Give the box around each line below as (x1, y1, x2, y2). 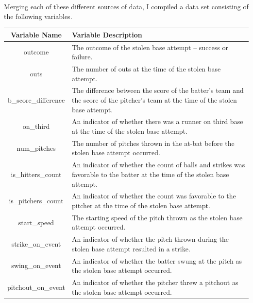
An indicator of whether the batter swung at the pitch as (72, 255, 242, 266)
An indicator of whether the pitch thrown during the (72, 234, 229, 244)
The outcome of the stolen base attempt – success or (72, 42, 228, 52)
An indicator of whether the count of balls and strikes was (72, 160, 245, 170)
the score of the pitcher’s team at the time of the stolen (72, 95, 237, 105)
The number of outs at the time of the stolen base (72, 63, 221, 73)
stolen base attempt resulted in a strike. (72, 243, 190, 253)
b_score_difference (7, 95, 65, 105)
